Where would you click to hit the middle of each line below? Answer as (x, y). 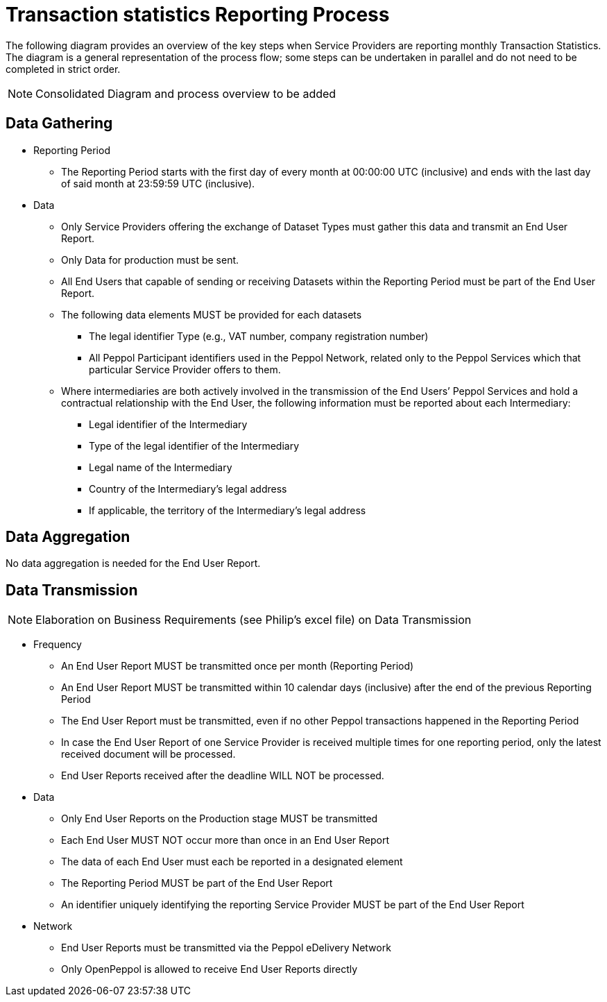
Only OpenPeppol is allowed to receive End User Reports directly (210, 969)
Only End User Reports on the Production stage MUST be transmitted (220, 819)
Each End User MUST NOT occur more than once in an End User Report (225, 840)
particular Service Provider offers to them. (185, 369)
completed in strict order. (63, 69)
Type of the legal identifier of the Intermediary (194, 445)
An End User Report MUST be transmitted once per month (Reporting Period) (238, 666)
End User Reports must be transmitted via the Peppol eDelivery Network (226, 948)
